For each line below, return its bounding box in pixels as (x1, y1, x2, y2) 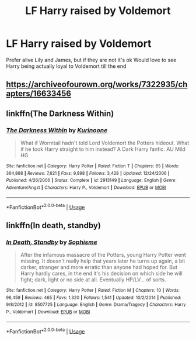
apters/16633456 (6, 89, 72, 99)
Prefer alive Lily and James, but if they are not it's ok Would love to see (6, 56, 177, 63)
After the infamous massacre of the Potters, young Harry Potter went (20, 251, 187, 258)
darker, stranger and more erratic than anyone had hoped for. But (20, 263, 178, 270)
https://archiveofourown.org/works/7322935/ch (6, 80, 188, 89)
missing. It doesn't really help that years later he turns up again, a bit (20, 257, 185, 264)
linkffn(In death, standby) (6, 221, 101, 230)
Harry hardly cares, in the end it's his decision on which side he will (20, 270, 183, 277)
